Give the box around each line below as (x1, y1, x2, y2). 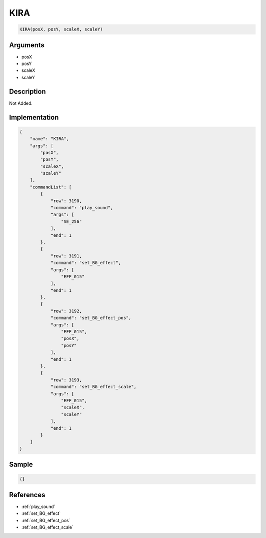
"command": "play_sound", (50, 205, 113, 211)
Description (9, 87, 46, 95)
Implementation (9, 113, 59, 122)
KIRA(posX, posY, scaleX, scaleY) (19, 27, 103, 32)
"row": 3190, (50, 198, 82, 204)
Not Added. (9, 100, 33, 106)
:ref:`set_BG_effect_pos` (21, 517, 70, 523)
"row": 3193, (50, 377, 82, 382)
